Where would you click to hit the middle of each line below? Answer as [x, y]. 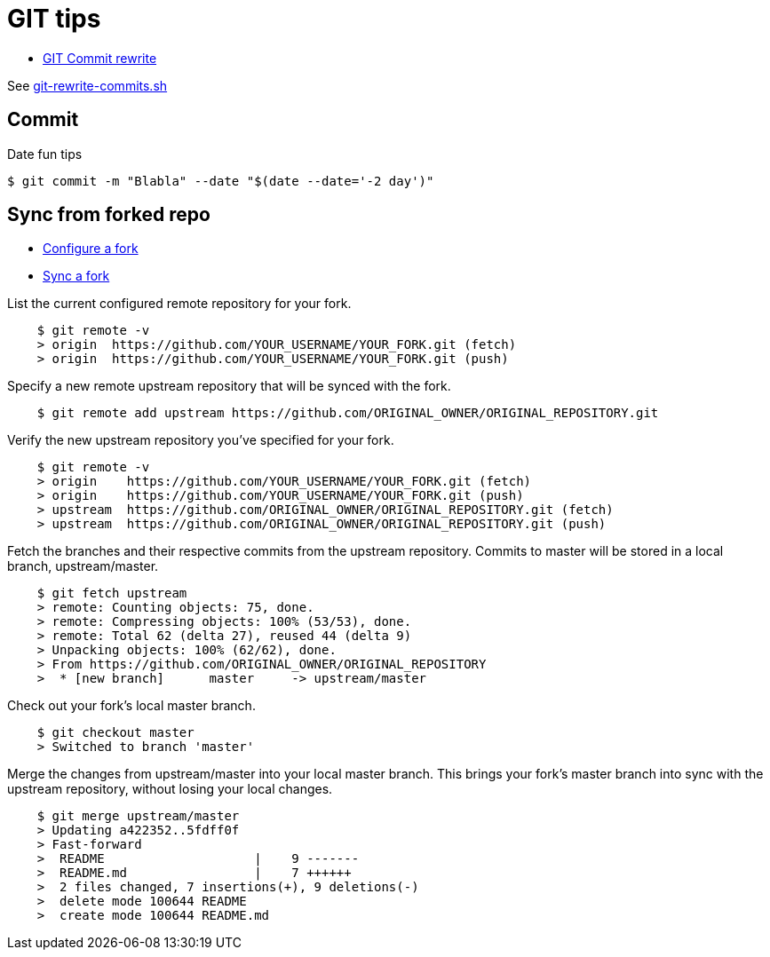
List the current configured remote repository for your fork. [179, 304]
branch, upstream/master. [83, 566]
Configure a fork [91, 249]
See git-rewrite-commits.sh [87, 85]
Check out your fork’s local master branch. [131, 706]
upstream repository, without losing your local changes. [170, 789]
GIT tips [54, 19]
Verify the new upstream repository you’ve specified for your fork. [201, 440]
